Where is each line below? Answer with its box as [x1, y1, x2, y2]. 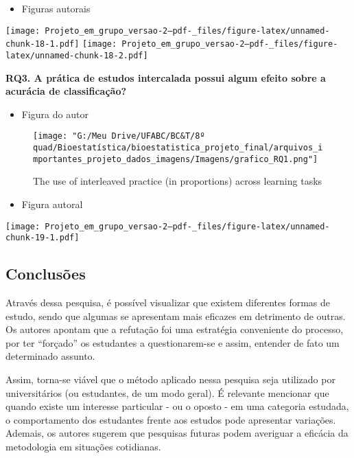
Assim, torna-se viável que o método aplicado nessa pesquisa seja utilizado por [5, 371, 335, 386]
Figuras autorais [21, 1, 91, 15]
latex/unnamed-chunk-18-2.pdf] [5, 50, 148, 60]
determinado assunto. [5, 349, 95, 363]
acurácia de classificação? [5, 84, 127, 98]
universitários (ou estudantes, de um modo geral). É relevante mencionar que [5, 385, 329, 400]
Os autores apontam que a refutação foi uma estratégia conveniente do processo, [5, 322, 344, 336]
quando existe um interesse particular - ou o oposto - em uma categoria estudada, [5, 399, 349, 413]
